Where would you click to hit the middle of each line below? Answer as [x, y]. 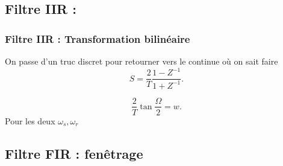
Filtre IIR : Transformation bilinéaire [98, 38]
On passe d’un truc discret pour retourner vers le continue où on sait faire [141, 61]
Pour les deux [30, 120]
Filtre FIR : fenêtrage [74, 153]
